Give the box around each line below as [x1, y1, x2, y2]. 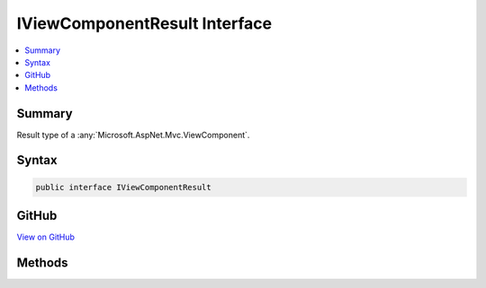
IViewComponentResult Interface [16, 13, 273, 33]
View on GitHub [16, 231, 76, 242]
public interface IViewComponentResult [35, 182, 211, 192]
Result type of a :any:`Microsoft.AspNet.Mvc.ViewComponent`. [16, 129, 250, 140]
